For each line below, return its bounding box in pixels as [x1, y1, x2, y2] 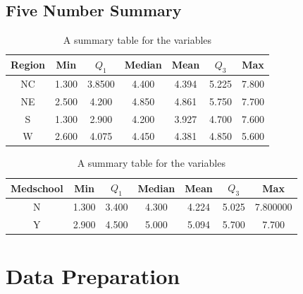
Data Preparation [6, 261, 180, 290]
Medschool [11, 180, 63, 195]
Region [11, 57, 45, 72]
